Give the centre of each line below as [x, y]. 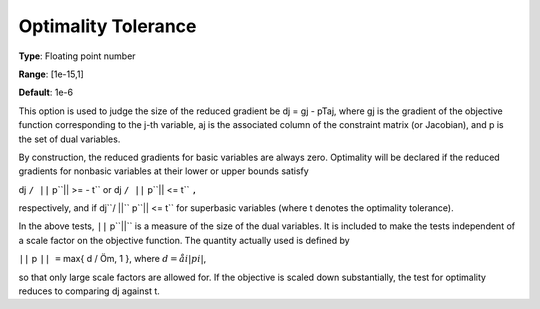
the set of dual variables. [69, 139]
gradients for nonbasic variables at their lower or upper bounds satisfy [163, 171]
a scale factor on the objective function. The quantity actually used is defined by [184, 240]
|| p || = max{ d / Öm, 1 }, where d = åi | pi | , [112, 259]
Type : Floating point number [77, 56]
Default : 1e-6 [46, 92]
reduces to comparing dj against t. [89, 291]
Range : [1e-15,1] [51, 74]
